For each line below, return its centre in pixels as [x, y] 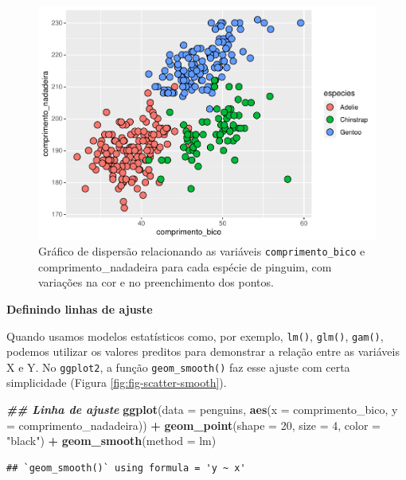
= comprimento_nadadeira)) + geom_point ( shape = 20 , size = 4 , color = [193, 425]
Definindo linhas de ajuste [80, 308]
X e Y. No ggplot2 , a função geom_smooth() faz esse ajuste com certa [178, 367]
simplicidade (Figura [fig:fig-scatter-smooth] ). [117, 382]
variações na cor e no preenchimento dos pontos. [156, 282]
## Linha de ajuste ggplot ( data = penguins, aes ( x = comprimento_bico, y [202, 410]
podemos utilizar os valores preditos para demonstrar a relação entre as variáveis [203, 351]
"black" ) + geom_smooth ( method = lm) [111, 441]
